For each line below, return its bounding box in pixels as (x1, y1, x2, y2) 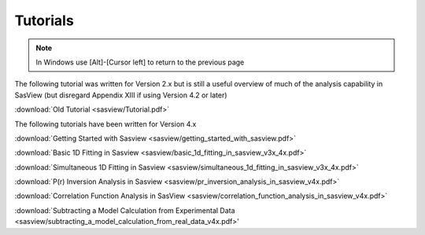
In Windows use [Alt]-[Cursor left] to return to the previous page (35, 57, 245, 67)
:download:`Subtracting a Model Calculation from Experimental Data (14, 205, 235, 215)
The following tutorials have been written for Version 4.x (14, 119, 197, 129)
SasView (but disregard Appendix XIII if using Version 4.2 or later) (14, 90, 227, 100)
